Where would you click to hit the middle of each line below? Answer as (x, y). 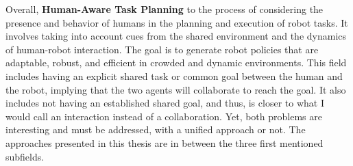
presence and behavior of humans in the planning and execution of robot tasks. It (177, 22)
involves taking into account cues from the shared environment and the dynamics (176, 36)
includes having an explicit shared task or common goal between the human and (174, 75)
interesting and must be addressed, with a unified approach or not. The (156, 129)
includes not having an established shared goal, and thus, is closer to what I (165, 103)
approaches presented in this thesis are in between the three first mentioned (165, 142)
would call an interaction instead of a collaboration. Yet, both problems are (164, 116)
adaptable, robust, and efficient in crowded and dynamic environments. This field (176, 63)
